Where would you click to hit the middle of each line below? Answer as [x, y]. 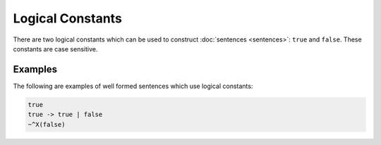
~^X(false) [47, 124]
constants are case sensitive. [55, 49]
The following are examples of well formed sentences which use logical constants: [133, 86]
